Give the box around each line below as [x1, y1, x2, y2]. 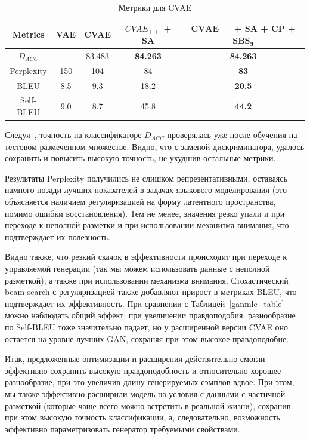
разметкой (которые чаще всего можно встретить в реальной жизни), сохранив [5, 399, 291, 412]
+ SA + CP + [234, 22, 296, 34]
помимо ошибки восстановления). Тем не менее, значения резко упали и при [5, 207, 285, 219]
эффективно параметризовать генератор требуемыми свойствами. [5, 422, 240, 435]
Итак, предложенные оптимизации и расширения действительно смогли [5, 352, 265, 365]
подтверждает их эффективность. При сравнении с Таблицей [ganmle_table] [5, 297, 284, 309]
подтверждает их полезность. [5, 230, 110, 242]
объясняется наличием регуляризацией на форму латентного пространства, [5, 195, 276, 208]
